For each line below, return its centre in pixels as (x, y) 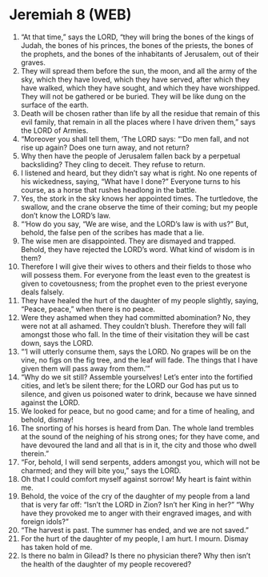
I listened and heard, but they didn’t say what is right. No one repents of (139, 173)
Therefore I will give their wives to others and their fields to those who (136, 266)
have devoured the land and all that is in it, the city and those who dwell (138, 445)
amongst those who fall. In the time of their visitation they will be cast (135, 335)
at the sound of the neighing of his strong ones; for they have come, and (140, 436)
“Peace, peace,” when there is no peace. (88, 309)
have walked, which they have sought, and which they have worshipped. (140, 88)
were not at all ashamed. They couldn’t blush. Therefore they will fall (133, 326)
